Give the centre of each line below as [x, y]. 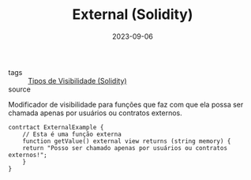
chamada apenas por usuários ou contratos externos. [96, 113]
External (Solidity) [133, 15]
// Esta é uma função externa [72, 134]
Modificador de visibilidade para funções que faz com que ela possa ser [126, 104]
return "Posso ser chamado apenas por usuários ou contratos [125, 148]
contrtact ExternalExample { [56, 127]
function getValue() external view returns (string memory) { [127, 141]
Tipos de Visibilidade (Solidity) [78, 81]
